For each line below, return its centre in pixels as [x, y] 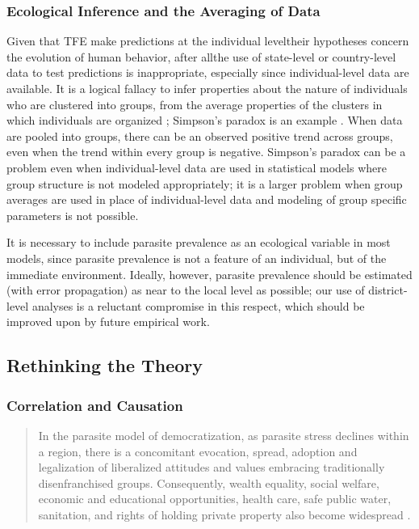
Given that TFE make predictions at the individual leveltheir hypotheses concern [208, 41]
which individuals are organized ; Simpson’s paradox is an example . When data [205, 120]
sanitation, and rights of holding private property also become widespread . [224, 514]
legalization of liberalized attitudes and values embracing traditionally [212, 467]
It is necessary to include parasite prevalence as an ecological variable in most [199, 242]
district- [388, 290]
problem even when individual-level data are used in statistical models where [197, 167]
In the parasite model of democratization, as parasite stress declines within [224, 435]
